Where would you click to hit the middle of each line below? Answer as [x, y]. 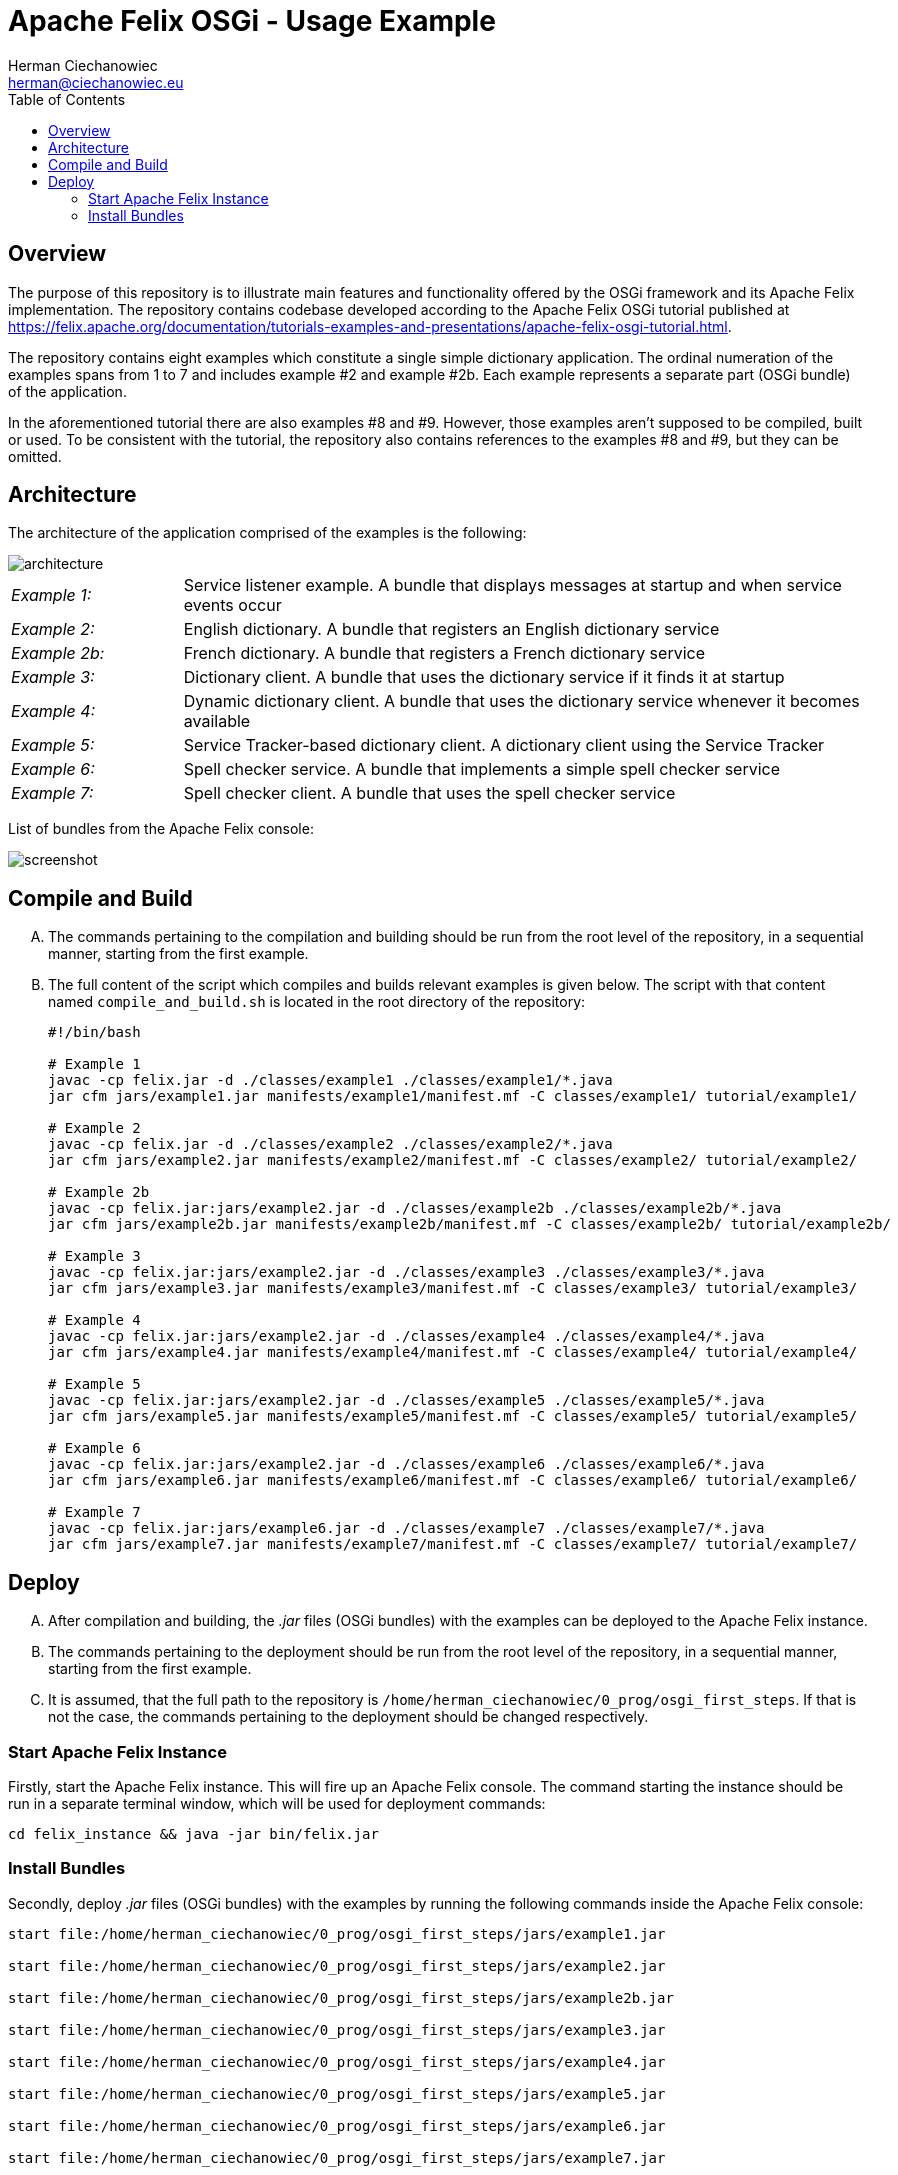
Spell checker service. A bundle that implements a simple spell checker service [482, 769]
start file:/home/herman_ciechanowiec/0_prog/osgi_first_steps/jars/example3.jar [337, 2029]
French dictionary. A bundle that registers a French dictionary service [444, 653]
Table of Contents [67, 99]
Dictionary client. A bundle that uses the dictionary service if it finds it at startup [484, 677]
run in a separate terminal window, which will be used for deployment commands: [277, 1803]
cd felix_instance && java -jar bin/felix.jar [193, 1833]
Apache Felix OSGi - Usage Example [252, 21]
